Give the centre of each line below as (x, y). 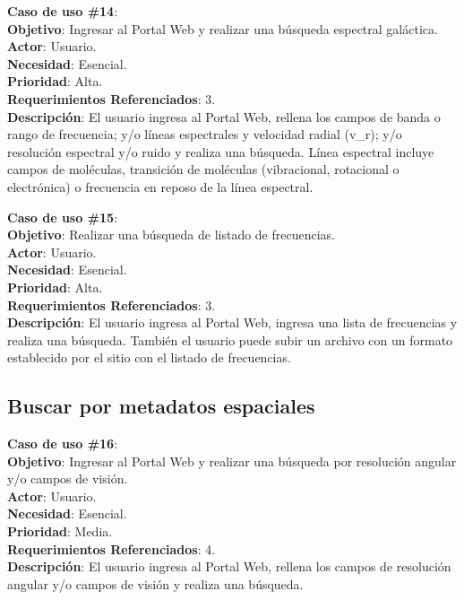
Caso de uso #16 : (63, 443)
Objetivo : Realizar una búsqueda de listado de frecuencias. (172, 235)
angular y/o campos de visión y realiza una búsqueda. (155, 583)
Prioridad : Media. (60, 531)
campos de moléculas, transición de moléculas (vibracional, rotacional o (203, 169)
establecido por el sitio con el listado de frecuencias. (149, 357)
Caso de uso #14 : (63, 11)
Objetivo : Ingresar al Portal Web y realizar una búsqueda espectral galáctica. (223, 28)
